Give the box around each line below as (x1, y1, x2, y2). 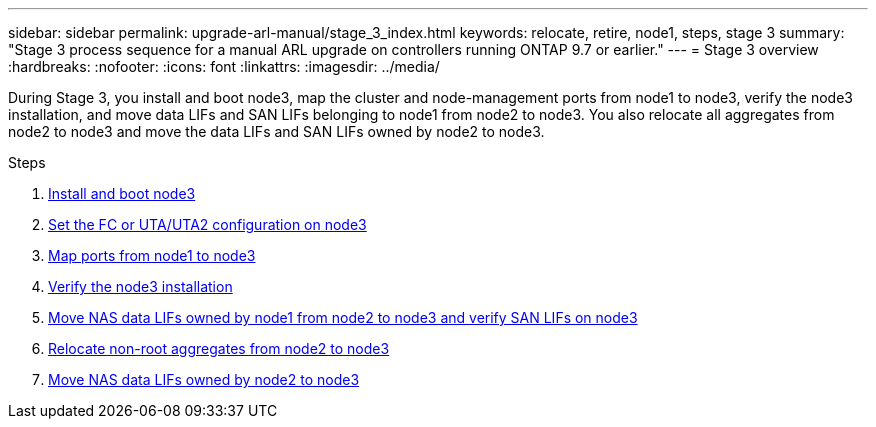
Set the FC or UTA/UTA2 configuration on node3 (48, 216, 367, 233)
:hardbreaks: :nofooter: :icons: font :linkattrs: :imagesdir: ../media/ (8, 58, 440, 75)
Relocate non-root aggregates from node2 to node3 (48, 340, 390, 357)
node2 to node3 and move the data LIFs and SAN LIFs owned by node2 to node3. (8, 123, 545, 140)
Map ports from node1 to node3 (48, 247, 256, 264)
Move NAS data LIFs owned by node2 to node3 (48, 371, 360, 388)
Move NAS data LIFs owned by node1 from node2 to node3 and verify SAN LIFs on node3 (48, 309, 638, 326)
